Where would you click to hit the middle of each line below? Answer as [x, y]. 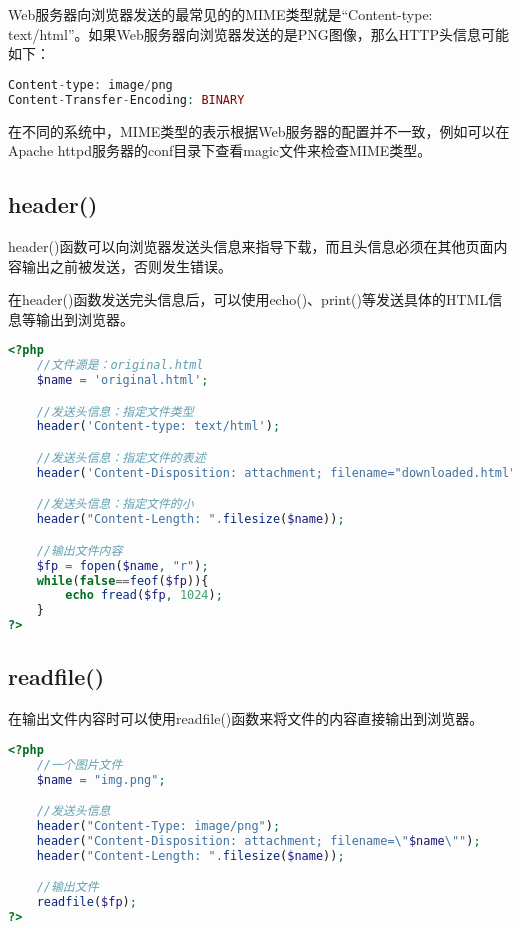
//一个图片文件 [79, 764]
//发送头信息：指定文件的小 [115, 504]
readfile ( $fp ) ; [86, 902]
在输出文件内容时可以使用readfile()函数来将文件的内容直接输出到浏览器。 [246, 718]
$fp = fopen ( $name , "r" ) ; [122, 565]
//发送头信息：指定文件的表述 [121, 457]
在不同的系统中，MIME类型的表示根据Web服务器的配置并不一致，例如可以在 [259, 130]
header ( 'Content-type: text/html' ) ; [158, 426]
